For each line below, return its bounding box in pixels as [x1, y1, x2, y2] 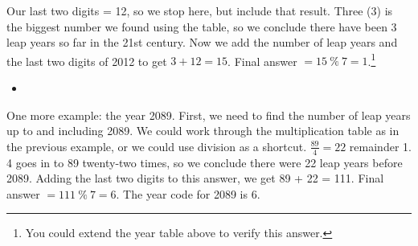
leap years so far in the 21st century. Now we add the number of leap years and [6, 34, 398, 51]
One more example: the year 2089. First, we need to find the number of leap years [6, 106, 411, 123]
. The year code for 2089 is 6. [116, 185, 260, 202]
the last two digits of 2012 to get [6, 52, 167, 69]
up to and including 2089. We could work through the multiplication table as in [6, 122, 400, 139]
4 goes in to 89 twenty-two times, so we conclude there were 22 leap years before [6, 154, 403, 170]
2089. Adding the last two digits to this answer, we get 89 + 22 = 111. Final [6, 170, 384, 187]
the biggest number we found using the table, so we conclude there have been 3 [6, 18, 397, 35]
